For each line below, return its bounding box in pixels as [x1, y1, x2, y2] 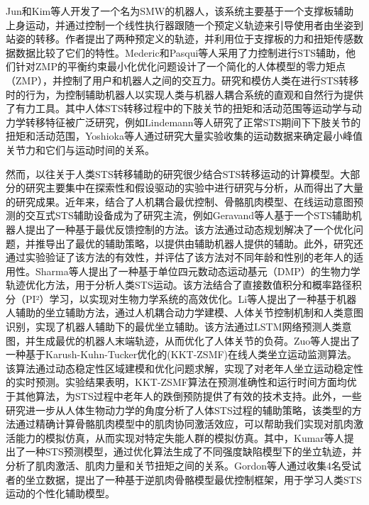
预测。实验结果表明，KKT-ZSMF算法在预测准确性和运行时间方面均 [35, 374, 347, 389]
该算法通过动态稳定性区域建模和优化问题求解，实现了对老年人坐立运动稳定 [6, 360, 353, 375]
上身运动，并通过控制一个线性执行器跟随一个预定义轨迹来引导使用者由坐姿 [6, 17, 353, 32]
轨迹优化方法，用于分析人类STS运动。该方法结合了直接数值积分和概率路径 [6, 277, 352, 292]
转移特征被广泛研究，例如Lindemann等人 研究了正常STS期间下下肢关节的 [25, 114, 361, 129]
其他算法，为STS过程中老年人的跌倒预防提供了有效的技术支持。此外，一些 [15, 389, 362, 404]
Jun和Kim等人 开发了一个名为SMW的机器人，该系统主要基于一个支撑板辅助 [6, 4, 354, 18]
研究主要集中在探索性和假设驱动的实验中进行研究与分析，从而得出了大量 [25, 180, 363, 195]
